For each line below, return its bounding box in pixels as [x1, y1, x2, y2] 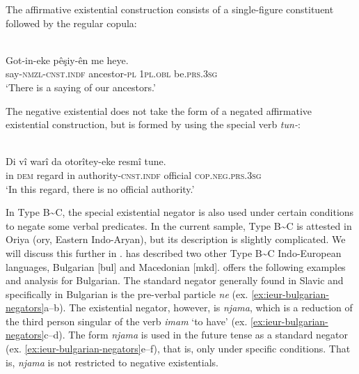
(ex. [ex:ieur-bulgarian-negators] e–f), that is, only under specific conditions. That [6, 341, 351, 356]
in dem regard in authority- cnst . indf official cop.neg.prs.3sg [6, 167, 262, 182]
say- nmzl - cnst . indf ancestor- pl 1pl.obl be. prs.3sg [6, 66, 218, 81]
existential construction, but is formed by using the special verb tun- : [6, 117, 301, 132]
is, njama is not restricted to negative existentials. [6, 354, 218, 369]
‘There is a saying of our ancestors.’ [6, 79, 156, 94]
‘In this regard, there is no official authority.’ [6, 181, 195, 196]
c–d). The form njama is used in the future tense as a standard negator [44, 327, 349, 342]
